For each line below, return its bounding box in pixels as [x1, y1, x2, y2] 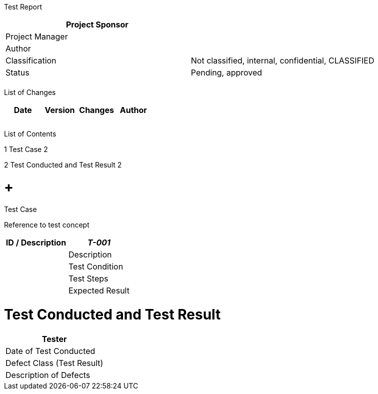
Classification [5, 55, 56, 65]
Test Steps [68, 273, 108, 283]
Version [44, 105, 75, 115]
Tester [41, 334, 67, 344]
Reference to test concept [4, 220, 89, 229]
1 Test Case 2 [4, 145, 48, 153]
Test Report [4, 2, 42, 11]
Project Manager [5, 31, 68, 41]
